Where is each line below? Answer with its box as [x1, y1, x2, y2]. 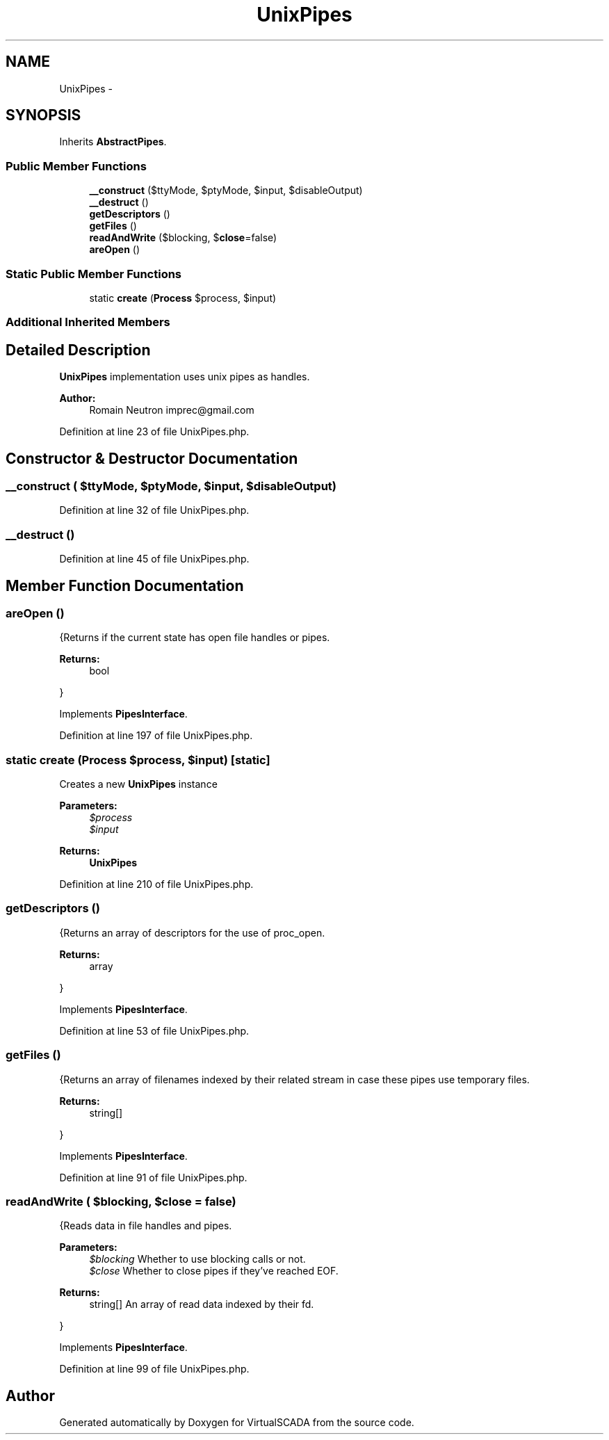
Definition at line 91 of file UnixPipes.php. [59, 1171, 247, 1183]
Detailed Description [6, 341, 151, 359]
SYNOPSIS [6, 106, 81, 124]
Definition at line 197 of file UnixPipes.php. [59, 729, 253, 742]
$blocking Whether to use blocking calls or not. [89, 1253, 306, 1265]
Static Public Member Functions [6, 266, 182, 281]
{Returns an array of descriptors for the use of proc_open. [59, 926, 325, 939]
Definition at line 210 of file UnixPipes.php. [59, 878, 254, 891]
